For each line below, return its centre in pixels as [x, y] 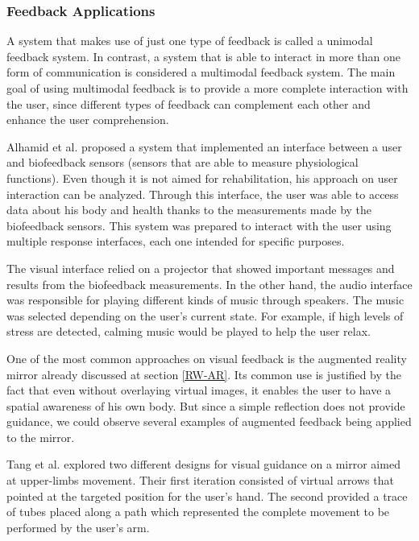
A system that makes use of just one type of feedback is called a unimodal [190, 41]
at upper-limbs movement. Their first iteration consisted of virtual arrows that [200, 480]
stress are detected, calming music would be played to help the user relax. [189, 331]
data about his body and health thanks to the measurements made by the [189, 210]
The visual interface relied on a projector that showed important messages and [201, 268]
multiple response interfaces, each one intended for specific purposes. [176, 241]
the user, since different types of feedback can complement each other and [189, 103]
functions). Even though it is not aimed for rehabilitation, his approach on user [202, 178]
